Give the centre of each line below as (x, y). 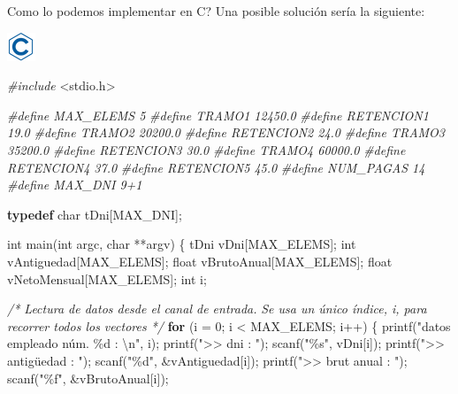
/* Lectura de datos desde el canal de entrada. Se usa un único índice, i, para (217, 309)
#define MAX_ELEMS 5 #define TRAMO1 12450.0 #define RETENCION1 (218, 115)
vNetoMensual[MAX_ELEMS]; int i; (107, 278)
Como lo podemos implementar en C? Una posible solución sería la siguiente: (216, 11)
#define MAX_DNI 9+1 (75, 185)
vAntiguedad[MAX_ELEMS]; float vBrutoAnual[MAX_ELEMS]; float (200, 261)
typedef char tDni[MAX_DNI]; (95, 214)
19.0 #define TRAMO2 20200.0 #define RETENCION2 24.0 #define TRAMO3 (226, 132)
